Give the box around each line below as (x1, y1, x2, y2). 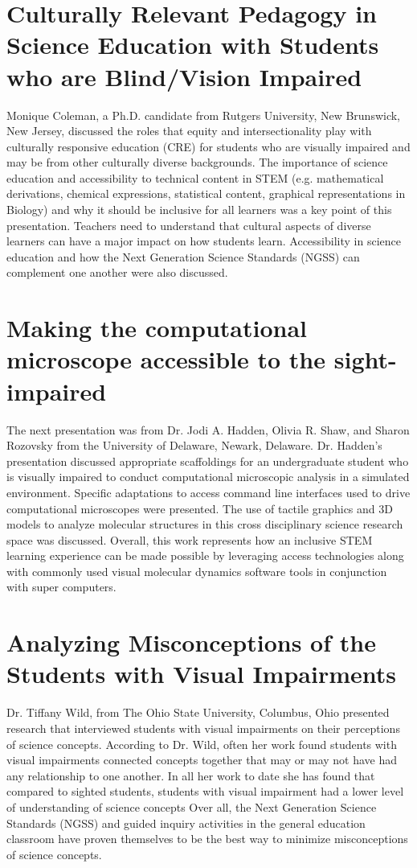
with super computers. (6, 578, 117, 595)
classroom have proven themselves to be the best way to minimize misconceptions (6, 830, 408, 847)
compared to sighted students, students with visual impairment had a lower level (6, 783, 404, 800)
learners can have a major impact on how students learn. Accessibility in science (6, 232, 401, 249)
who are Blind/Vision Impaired (6, 60, 362, 93)
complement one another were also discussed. (6, 264, 228, 281)
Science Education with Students (6, 28, 379, 61)
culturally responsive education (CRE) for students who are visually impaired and (6, 138, 411, 154)
